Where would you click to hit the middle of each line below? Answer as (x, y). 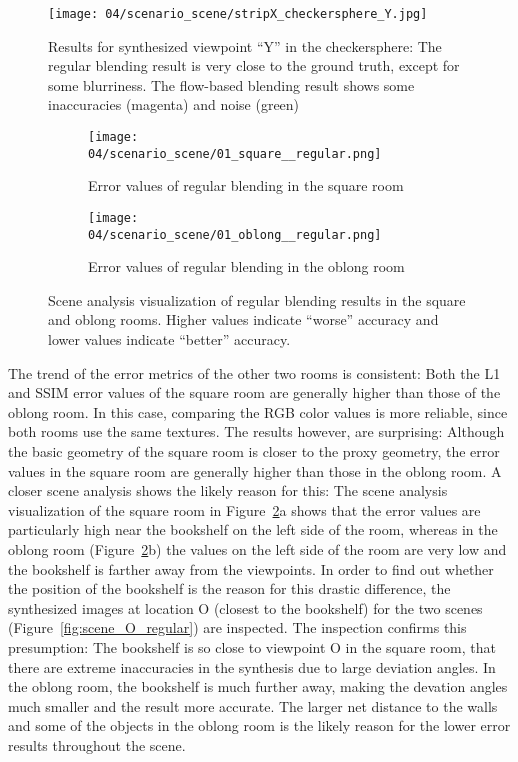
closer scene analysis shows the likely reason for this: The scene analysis (228, 490)
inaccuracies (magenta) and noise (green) (174, 104)
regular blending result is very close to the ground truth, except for (254, 65)
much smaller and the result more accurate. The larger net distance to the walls (253, 705)
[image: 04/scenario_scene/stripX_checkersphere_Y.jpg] (238, 14)
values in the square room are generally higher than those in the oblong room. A (255, 470)
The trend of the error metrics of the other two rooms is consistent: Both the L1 (254, 372)
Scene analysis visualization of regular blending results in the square (257, 299)
